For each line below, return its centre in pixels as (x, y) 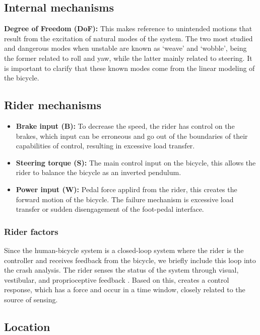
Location (27, 326)
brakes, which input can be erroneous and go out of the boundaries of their (132, 136)
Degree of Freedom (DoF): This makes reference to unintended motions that (128, 28)
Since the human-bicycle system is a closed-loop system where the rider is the (124, 250)
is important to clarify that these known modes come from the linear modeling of (129, 68)
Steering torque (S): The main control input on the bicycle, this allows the (136, 162)
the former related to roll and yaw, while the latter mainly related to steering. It (128, 58)
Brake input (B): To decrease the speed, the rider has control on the (125, 125)
